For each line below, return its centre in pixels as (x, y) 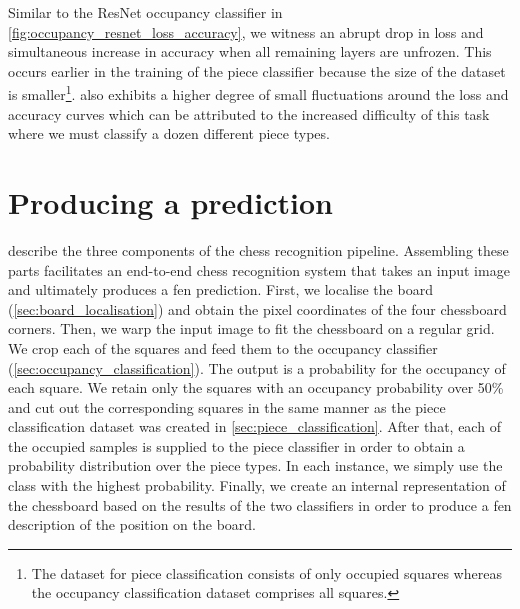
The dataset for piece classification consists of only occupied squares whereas (266, 572)
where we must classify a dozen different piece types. (169, 133)
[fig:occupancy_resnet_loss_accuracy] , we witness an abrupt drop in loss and (246, 31)
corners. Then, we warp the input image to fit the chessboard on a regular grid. (251, 328)
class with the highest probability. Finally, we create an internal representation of (257, 485)
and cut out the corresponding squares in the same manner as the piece (227, 406)
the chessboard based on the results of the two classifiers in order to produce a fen (260, 504)
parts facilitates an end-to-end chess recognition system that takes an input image (259, 269)
